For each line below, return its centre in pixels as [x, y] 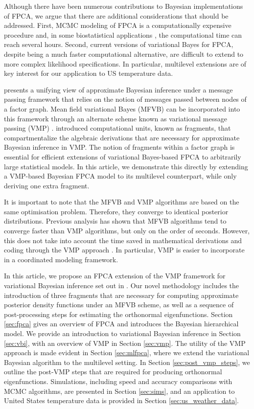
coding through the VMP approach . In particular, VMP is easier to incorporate [124, 250]
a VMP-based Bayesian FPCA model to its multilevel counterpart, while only [120, 176]
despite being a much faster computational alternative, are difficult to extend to [124, 54]
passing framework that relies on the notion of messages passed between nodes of [125, 99]
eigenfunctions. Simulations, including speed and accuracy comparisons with [118, 381]
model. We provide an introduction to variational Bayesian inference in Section [122, 333]
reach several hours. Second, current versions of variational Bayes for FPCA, [119, 44]
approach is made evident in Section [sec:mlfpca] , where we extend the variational [127, 352]
